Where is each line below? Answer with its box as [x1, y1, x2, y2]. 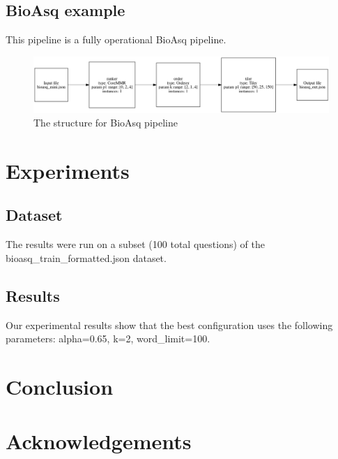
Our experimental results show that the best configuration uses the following [6, 317, 333, 332]
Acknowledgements [6, 427, 192, 456]
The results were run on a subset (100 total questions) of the [6, 237, 265, 252]
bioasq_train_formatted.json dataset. [6, 250, 167, 265]
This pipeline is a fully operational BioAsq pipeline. [6, 32, 226, 47]
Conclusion [6, 372, 114, 401]
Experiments [6, 156, 130, 184]
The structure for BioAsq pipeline [33, 115, 178, 130]
